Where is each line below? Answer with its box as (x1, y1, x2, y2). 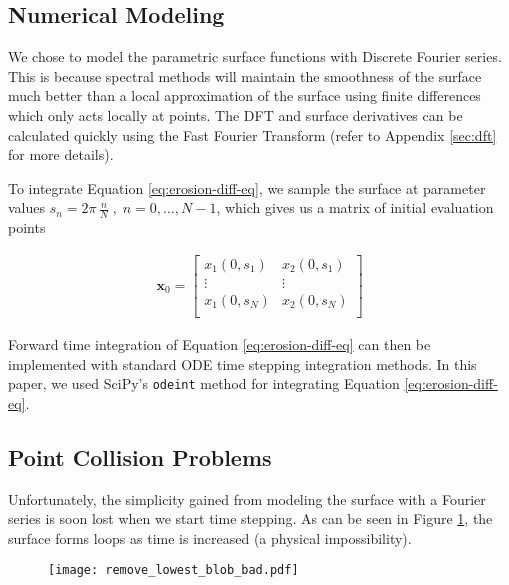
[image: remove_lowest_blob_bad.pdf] (48, 563, 299, 578)
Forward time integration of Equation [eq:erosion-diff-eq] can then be (8, 333, 431, 354)
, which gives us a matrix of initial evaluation (216, 197, 494, 218)
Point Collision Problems (8, 441, 272, 472)
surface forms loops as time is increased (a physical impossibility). (8, 527, 412, 548)
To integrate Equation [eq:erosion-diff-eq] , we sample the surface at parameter (8, 177, 486, 198)
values (8, 197, 46, 218)
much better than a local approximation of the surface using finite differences (8, 85, 481, 106)
